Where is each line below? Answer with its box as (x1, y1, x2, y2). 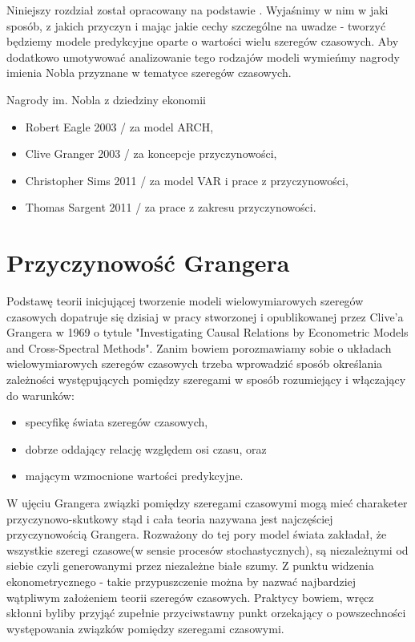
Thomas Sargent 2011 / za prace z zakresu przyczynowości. (25, 199, 316, 216)
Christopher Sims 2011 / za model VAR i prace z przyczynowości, (25, 172, 349, 188)
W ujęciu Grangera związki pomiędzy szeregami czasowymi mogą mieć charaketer (6, 495, 408, 511)
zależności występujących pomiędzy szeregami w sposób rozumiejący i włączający (6, 371, 406, 388)
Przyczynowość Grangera (6, 246, 290, 279)
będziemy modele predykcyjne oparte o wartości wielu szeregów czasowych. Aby (6, 33, 399, 50)
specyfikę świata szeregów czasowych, (25, 414, 208, 430)
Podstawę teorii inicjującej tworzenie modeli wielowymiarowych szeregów (6, 293, 364, 309)
